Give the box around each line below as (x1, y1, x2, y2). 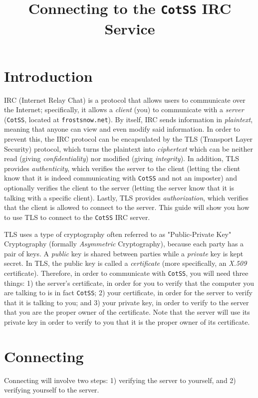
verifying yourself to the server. (4, 385, 99, 395)
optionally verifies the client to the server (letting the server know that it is (4, 183, 234, 193)
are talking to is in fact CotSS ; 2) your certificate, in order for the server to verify (4, 287, 253, 298)
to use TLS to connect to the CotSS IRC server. (4, 211, 150, 222)
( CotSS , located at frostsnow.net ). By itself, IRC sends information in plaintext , (4, 114, 253, 124)
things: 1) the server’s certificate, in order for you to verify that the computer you (4, 277, 255, 288)
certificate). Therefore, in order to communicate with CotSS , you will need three (4, 267, 249, 278)
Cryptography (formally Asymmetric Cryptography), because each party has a (4, 238, 244, 249)
